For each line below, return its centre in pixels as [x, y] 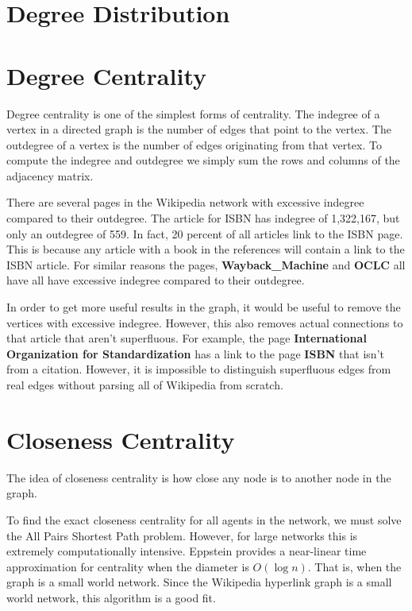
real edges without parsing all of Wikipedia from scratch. [145, 385]
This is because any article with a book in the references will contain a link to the [206, 249]
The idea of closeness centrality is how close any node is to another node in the [199, 477]
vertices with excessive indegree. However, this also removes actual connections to [205, 322]
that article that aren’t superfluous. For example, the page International [187, 338]
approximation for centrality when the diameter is [128, 566]
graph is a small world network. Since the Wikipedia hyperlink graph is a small [199, 582]
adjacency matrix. [50, 175]
